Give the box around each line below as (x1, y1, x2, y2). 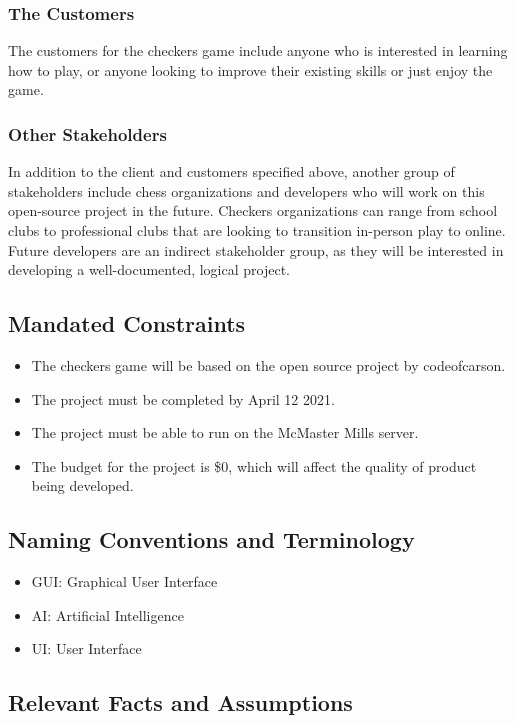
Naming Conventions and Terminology (8, 524, 415, 555)
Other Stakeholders (8, 121, 167, 146)
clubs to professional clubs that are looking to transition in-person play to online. (8, 220, 506, 240)
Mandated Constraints (8, 308, 246, 339)
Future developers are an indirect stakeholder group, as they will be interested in (8, 239, 504, 260)
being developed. (31, 475, 134, 496)
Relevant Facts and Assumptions (8, 687, 353, 718)
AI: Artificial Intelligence (31, 604, 184, 625)
